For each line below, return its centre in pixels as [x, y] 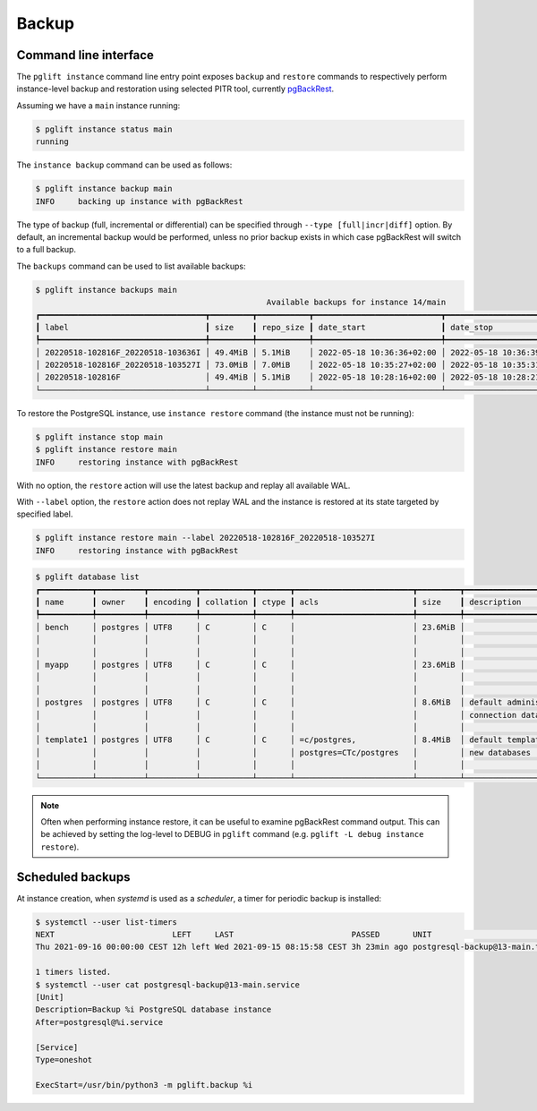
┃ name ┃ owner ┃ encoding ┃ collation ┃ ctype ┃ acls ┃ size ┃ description [278, 603]
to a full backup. [46, 250]
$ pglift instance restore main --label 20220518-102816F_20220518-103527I [205, 538]
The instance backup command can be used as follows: [124, 165]
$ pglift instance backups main [107, 290]
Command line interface [85, 55]
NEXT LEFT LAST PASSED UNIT [234, 934]
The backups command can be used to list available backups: [131, 266]
